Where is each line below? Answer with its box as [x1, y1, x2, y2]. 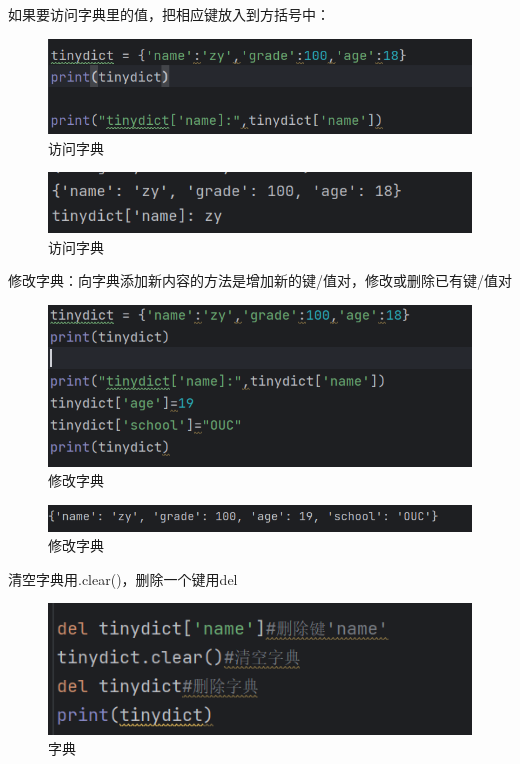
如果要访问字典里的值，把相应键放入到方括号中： [8, 4, 330, 24]
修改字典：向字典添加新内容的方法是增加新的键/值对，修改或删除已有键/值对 [8, 270, 512, 291]
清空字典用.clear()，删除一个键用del [8, 568, 238, 589]
